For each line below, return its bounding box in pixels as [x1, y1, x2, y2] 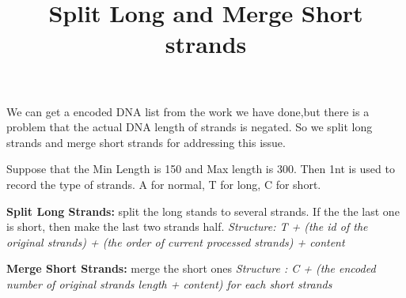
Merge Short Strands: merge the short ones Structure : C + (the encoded [6, 260, 376, 277]
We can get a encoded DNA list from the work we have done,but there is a [6, 103, 370, 119]
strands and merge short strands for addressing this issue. [6, 134, 286, 150]
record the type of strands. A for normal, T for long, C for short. [6, 175, 321, 192]
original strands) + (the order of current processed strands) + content [6, 233, 345, 250]
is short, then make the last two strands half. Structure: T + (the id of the [6, 218, 368, 235]
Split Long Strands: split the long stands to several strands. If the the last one [6, 202, 400, 219]
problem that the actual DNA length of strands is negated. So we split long [6, 119, 373, 135]
